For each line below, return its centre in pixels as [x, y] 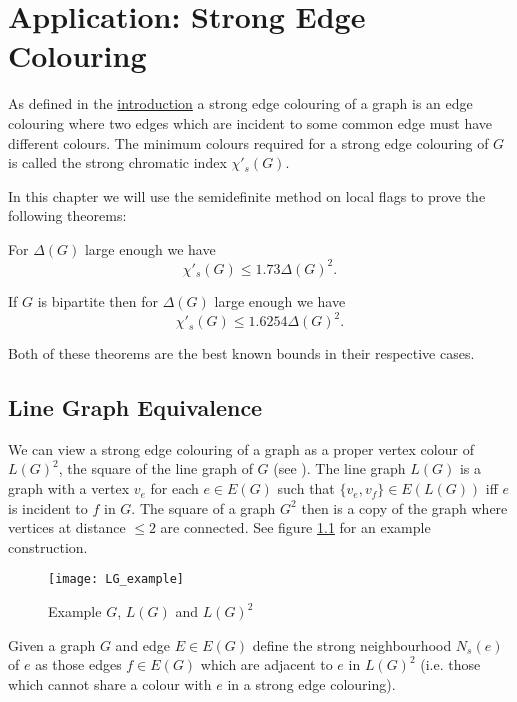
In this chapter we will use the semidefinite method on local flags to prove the [247, 195]
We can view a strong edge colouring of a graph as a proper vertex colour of [241, 448]
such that [306, 488]
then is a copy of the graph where [404, 507]
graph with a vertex [69, 488]
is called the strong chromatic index [117, 162]
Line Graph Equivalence [135, 407]
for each [174, 488]
